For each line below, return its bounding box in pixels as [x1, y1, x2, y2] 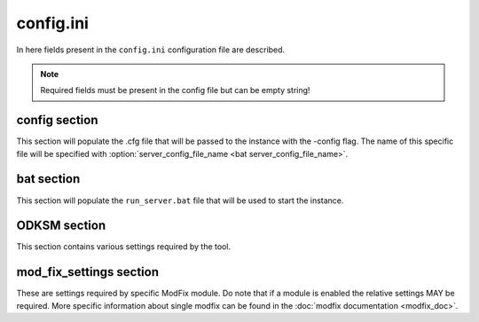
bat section [16, 171, 81, 186]
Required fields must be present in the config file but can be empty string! [40, 85, 310, 96]
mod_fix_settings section [16, 264, 160, 279]
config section [16, 113, 98, 128]
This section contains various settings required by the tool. [16, 241, 231, 252]
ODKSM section [16, 218, 106, 233]
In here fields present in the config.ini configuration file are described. [16, 44, 286, 55]
